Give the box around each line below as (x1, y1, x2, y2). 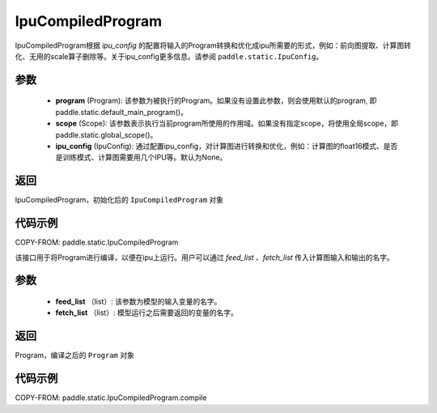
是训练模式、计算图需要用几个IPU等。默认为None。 (55, 152, 227, 162)
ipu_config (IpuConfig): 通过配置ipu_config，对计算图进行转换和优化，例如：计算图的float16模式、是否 (55, 141, 398, 151)
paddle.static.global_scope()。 (55, 130, 158, 139)
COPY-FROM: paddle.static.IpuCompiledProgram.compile (15, 393, 207, 402)
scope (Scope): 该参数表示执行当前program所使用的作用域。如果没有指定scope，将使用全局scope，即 (55, 118, 399, 129)
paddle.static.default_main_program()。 (55, 107, 188, 117)
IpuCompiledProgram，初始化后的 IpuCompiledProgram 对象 (15, 195, 224, 205)
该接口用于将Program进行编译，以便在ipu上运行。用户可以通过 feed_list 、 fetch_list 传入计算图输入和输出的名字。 (15, 252, 394, 262)
